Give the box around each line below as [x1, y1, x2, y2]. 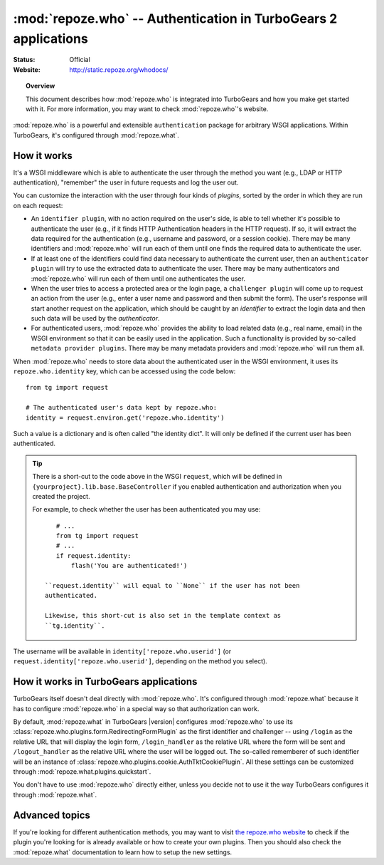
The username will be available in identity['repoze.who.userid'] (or [13, 647, 232, 656]
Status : [13, 56, 36, 64]
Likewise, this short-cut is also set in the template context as [45, 611, 282, 620]
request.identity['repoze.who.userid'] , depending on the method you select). [13, 657, 268, 665]
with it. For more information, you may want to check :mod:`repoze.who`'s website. [26, 104, 269, 113]
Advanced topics [13, 809, 90, 821]
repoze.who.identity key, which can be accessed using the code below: [13, 367, 236, 375]
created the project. [32, 492, 90, 500]
